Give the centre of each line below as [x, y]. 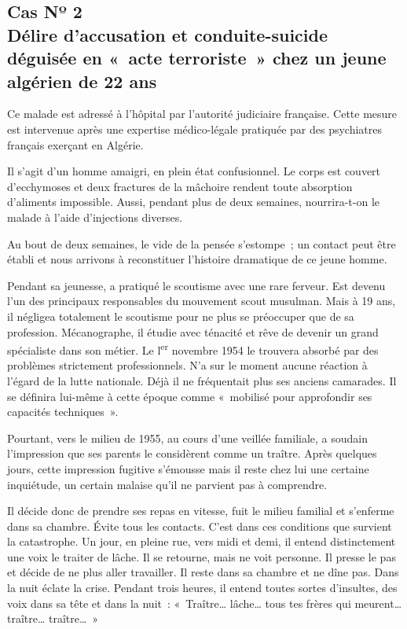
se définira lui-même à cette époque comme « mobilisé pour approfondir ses [190, 396]
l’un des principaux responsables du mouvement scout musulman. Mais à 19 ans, [202, 301]
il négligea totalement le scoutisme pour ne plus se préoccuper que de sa [181, 316]
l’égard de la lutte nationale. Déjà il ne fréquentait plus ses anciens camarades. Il [202, 380]
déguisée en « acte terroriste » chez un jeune [197, 58]
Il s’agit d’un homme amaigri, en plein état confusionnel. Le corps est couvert [194, 171]
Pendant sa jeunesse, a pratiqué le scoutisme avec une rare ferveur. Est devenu [196, 285]
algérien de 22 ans [82, 81]
